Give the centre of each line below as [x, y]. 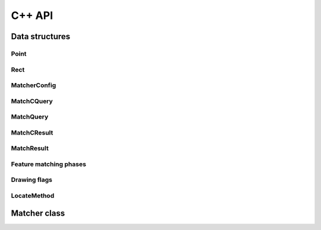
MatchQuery [30, 117]
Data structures [41, 36]
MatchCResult [32, 132]
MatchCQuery [32, 101]
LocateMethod [33, 196]
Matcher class [38, 213]
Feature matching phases [48, 164]
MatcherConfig [34, 85]
